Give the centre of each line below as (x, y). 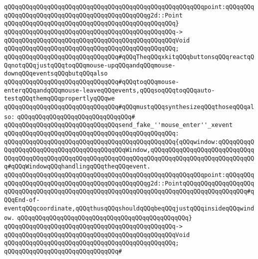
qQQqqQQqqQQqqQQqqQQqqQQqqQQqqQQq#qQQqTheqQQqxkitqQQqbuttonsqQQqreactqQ (129, 57)
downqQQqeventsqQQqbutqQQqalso (56, 74)
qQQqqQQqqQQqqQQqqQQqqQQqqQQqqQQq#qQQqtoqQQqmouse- (92, 82)
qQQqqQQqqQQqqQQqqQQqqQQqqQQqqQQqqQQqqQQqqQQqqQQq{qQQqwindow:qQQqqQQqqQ (129, 142)
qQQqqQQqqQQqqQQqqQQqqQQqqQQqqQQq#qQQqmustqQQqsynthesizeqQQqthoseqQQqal (129, 107)
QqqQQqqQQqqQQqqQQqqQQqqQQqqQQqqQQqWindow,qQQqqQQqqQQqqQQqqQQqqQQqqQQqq (129, 150)
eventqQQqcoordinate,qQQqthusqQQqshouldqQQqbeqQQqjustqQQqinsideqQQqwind (129, 208)
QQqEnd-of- (22, 200)
